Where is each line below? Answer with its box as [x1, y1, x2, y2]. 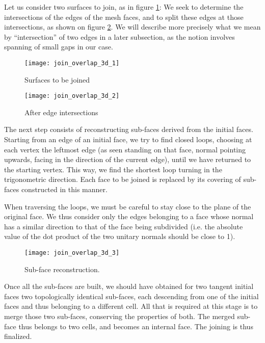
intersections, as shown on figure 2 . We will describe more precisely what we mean [4, 21, 261, 32]
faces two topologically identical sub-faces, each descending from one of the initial [4, 291, 259, 301]
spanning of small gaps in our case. [4, 41, 113, 52]
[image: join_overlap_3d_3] [24, 249, 120, 256]
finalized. [4, 331, 32, 341]
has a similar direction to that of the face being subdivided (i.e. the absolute [4, 221, 243, 231]
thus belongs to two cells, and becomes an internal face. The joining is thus [18, 321, 253, 331]
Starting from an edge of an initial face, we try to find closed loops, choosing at [4, 134, 252, 145]
